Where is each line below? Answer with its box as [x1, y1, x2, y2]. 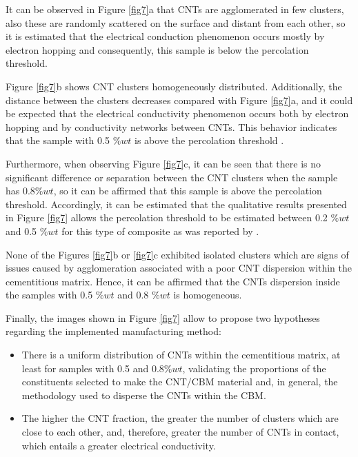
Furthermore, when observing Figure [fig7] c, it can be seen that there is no [6, 156, 321, 170]
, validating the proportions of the [182, 360, 326, 375]
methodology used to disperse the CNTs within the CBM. [21, 387, 266, 402]
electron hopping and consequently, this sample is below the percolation [6, 42, 309, 57]
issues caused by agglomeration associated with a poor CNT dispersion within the [6, 261, 352, 275]
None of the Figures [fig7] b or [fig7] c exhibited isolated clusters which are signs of [6, 247, 349, 261]
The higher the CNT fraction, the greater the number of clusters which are [21, 411, 339, 425]
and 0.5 [6, 223, 37, 238]
